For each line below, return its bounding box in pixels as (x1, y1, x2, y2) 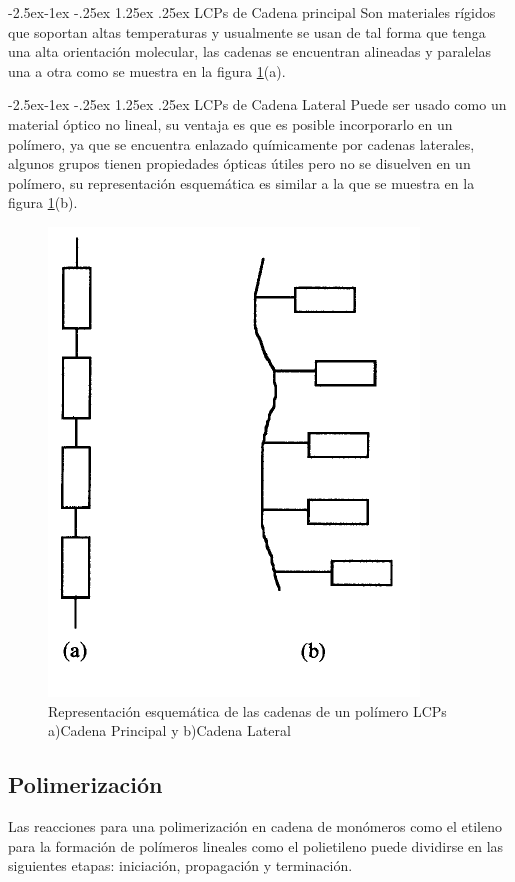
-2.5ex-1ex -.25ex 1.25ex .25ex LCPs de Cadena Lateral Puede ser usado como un (8, 94, 507, 115)
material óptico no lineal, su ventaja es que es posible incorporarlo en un (8, 113, 453, 134)
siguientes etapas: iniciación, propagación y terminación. (8, 855, 353, 876)
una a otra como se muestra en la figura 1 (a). (8, 60, 286, 81)
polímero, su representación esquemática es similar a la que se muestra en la (8, 172, 475, 193)
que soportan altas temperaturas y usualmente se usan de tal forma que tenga (8, 21, 486, 42)
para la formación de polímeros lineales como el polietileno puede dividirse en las (8, 835, 504, 856)
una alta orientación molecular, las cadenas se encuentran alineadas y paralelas (8, 41, 492, 62)
